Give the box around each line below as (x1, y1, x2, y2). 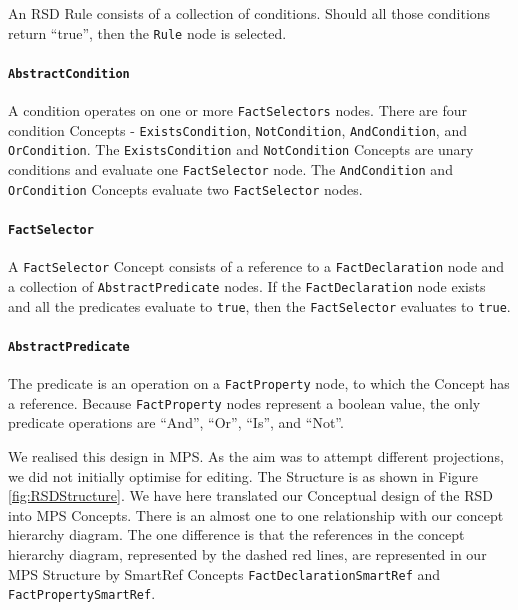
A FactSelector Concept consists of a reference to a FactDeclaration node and (8, 256, 505, 277)
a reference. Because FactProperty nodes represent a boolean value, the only (8, 392, 481, 413)
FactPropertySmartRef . (8, 583, 156, 604)
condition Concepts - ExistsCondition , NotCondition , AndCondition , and (8, 119, 467, 140)
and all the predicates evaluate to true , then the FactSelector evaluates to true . (8, 295, 511, 316)
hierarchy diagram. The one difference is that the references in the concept (8, 524, 465, 545)
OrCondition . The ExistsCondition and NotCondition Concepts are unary (8, 139, 474, 160)
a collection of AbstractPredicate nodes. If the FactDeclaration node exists (8, 275, 486, 296)
